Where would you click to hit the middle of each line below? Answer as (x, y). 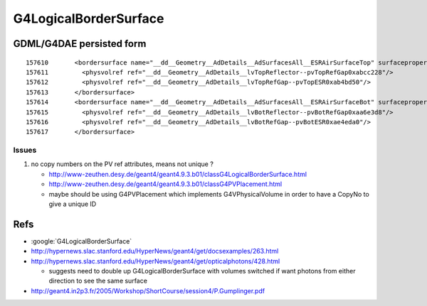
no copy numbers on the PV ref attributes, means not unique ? (122, 164)
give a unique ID (73, 204)
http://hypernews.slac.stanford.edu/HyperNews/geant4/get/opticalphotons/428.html (155, 261)
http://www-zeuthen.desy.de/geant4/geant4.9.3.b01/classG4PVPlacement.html (165, 184)
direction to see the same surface (98, 281)
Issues (25, 151)
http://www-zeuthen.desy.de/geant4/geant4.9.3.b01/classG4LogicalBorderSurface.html (178, 174)
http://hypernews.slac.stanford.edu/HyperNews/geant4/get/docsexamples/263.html (155, 251)
